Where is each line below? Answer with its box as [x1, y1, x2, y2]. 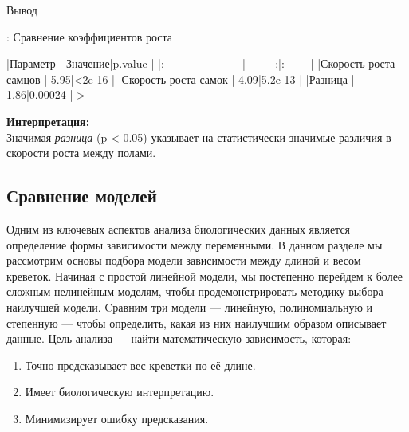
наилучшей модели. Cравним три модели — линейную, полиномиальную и [6, 298, 373, 315]
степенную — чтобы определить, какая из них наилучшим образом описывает [6, 314, 387, 331]
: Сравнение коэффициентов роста [6, 28, 172, 45]
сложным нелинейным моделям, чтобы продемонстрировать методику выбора [6, 283, 383, 300]
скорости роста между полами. [6, 144, 156, 161]
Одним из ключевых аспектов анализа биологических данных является [6, 220, 351, 237]
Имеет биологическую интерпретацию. [25, 383, 214, 400]
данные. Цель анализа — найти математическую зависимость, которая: [6, 330, 352, 347]
